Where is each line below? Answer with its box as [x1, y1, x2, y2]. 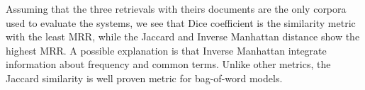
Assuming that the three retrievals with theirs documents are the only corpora [6, 1, 347, 16]
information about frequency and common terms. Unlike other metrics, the [6, 57, 331, 72]
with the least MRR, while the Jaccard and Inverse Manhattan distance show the [6, 29, 360, 44]
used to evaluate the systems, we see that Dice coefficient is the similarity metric [6, 15, 356, 30]
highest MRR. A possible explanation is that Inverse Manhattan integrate [6, 43, 327, 57]
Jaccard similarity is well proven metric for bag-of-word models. [6, 70, 283, 85]
